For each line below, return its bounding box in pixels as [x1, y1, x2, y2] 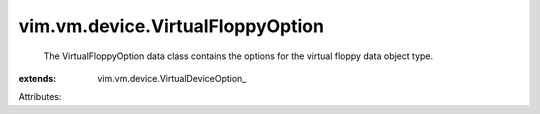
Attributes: [18, 91, 62, 103]
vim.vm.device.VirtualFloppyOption [18, 15, 325, 37]
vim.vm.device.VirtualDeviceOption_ [97, 72, 247, 84]
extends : [18, 72, 57, 84]
